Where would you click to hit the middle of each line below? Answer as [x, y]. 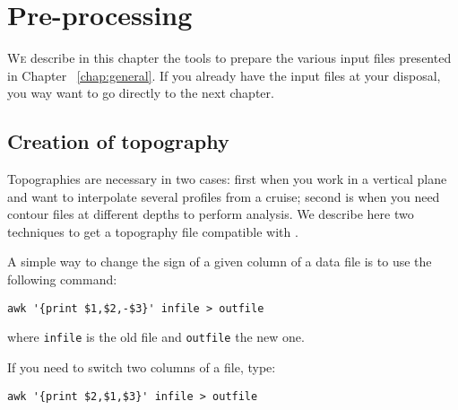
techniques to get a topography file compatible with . [153, 231]
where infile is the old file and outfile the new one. [156, 337]
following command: [62, 279]
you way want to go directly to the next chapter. [141, 93]
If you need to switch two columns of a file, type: [142, 366]
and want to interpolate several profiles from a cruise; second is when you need [224, 196]
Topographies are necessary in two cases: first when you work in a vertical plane [227, 179]
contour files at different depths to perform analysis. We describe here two [211, 214]
